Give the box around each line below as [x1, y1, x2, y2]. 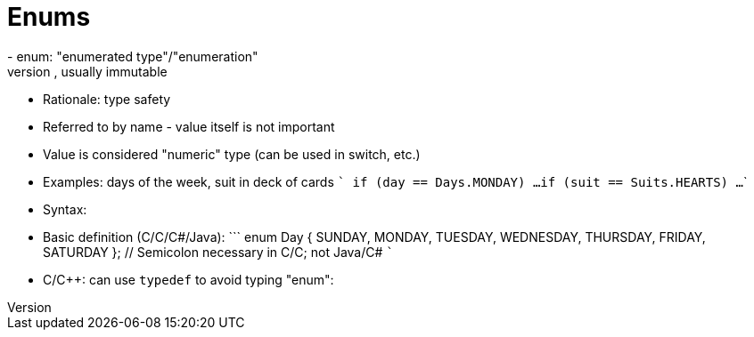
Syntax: [43, 201, 87, 217]
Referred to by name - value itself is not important [43, 118, 335, 134]
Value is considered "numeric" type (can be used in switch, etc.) [43, 146, 421, 162]
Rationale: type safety [43, 91, 171, 107]
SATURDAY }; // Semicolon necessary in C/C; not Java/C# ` [43, 244, 394, 260]
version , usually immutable [7, 63, 168, 79]
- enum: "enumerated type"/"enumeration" [7, 48, 258, 64]
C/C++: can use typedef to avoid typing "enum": [43, 271, 334, 287]
